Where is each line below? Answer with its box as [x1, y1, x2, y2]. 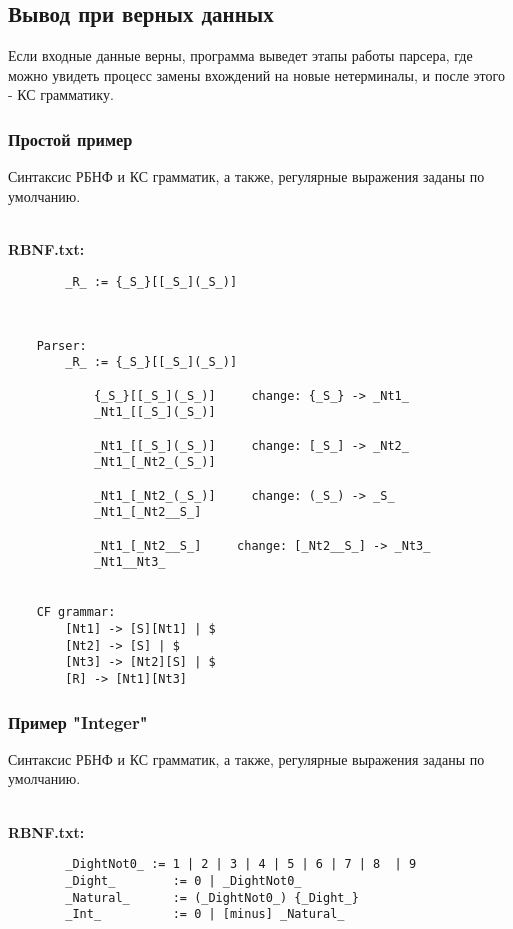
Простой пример [8, 126, 133, 151]
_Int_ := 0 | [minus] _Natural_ [65, 907, 345, 922]
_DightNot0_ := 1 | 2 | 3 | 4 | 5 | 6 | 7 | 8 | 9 [65, 857, 417, 872]
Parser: [36, 338, 87, 353]
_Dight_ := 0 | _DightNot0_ [65, 873, 302, 888]
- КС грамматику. [8, 84, 114, 105]
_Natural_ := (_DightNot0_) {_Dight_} [65, 890, 359, 905]
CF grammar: [36, 605, 116, 620]
